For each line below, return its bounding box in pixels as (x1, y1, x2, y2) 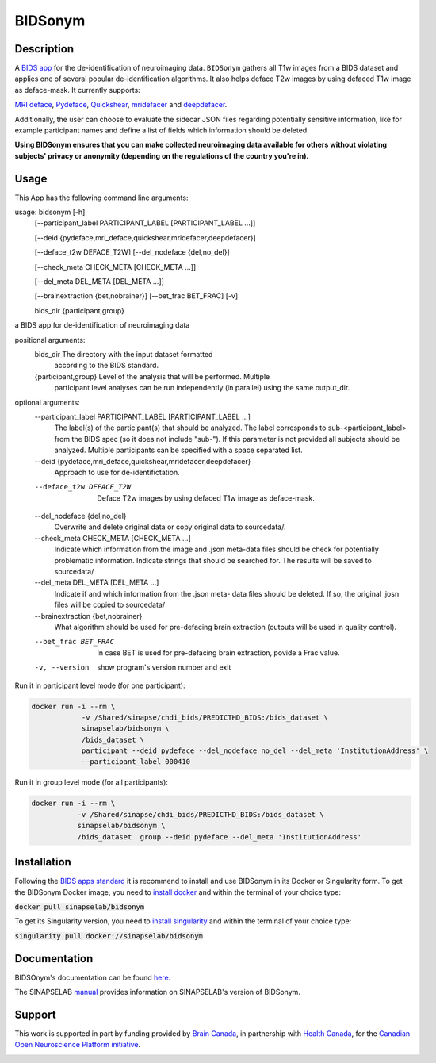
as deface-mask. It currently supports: (14, 85, 140, 94)
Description (14, 42, 75, 56)
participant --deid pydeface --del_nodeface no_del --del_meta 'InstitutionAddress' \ (81, 746, 429, 755)
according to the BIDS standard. (54, 361, 159, 370)
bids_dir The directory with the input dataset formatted (34, 350, 213, 359)
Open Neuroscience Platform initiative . (14, 1040, 141, 1050)
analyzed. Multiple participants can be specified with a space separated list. (54, 445, 303, 455)
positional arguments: (14, 335, 86, 344)
